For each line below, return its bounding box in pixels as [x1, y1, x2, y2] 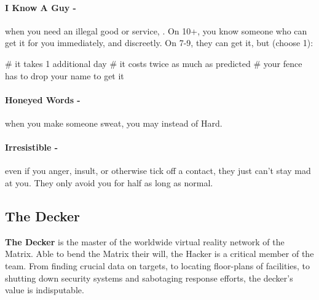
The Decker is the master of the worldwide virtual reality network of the [5, 235, 285, 248]
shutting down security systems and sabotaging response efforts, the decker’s [5, 271, 293, 284]
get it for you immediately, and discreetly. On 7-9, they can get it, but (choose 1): [5, 36, 313, 49]
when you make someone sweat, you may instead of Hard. [5, 116, 223, 129]
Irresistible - [5, 141, 58, 154]
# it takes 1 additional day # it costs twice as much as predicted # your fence [5, 57, 302, 69]
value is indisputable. [5, 283, 84, 296]
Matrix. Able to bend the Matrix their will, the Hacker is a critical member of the [5, 247, 314, 260]
